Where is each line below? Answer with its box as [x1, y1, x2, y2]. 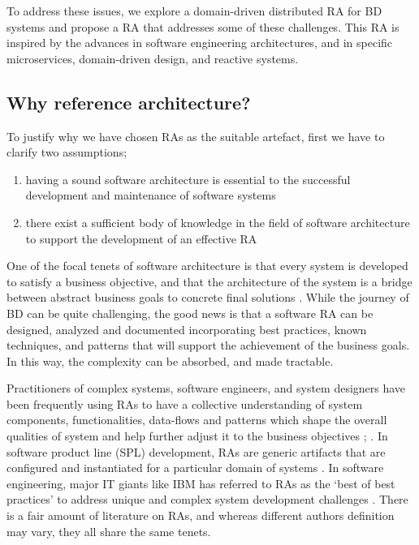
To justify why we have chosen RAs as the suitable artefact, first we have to [6, 127, 385, 144]
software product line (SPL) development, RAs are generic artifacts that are [6, 443, 386, 460]
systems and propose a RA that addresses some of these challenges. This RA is [6, 18, 400, 35]
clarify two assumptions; [6, 144, 127, 161]
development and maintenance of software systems [25, 187, 276, 204]
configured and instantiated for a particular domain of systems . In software [6, 459, 384, 476]
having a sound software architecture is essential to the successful [25, 170, 351, 187]
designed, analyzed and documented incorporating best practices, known [6, 320, 367, 337]
